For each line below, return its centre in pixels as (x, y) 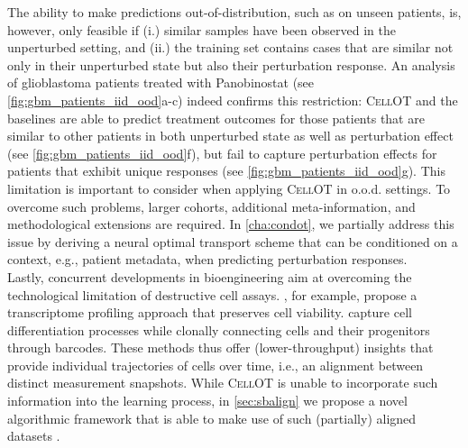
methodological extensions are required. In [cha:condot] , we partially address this (231, 224)
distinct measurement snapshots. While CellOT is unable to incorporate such (223, 383)
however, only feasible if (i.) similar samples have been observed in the (202, 29)
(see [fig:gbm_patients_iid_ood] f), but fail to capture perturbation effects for (222, 153)
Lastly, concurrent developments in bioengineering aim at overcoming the (210, 276)
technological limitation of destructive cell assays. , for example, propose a (212, 294)
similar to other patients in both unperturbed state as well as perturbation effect (230, 136)
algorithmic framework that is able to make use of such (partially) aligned (212, 418)
